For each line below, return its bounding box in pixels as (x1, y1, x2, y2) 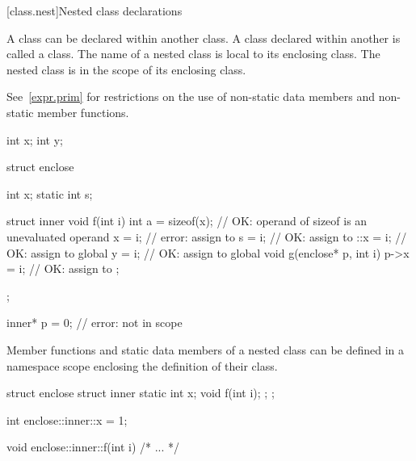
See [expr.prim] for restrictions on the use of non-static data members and (6, 88, 376, 105)
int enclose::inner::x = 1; (6, 411, 128, 428)
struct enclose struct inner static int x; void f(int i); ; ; (6, 384, 275, 401)
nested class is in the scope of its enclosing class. (6, 61, 246, 78)
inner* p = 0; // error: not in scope (6, 314, 183, 331)
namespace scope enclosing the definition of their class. (6, 357, 278, 374)
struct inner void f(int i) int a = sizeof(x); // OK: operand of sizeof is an (6, 212, 368, 229)
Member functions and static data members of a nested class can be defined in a (6, 341, 405, 358)
